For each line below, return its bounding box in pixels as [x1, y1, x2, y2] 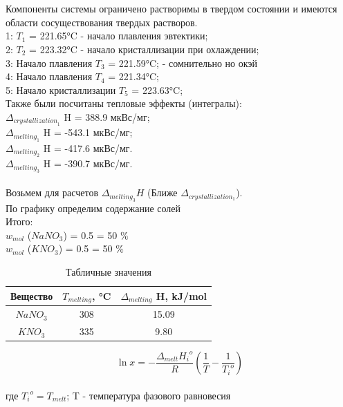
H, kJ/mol [156, 288, 207, 303]
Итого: [6, 214, 33, 229]
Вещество [10, 288, 53, 303]
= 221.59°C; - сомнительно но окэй [108, 55, 257, 70]
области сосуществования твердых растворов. [6, 15, 198, 29]
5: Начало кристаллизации [6, 82, 116, 97]
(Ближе [147, 185, 178, 200]
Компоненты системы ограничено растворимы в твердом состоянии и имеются [6, 1, 337, 16]
